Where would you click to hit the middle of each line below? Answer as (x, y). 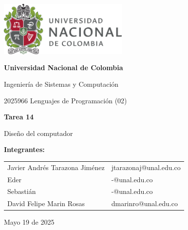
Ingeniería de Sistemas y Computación (61, 84)
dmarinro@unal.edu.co (144, 203)
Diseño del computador (38, 133)
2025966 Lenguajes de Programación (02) (66, 100)
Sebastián (22, 191)
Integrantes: (24, 149)
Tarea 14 (19, 117)
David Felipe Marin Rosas (46, 203)
